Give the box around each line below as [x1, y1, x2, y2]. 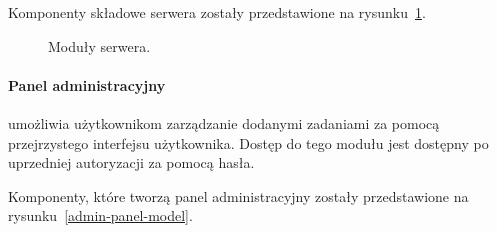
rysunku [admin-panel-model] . [8, 205, 193, 226]
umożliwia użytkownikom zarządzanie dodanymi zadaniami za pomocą [8, 112, 440, 133]
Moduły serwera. [48, 35, 151, 56]
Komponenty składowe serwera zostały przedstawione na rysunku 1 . [8, 2, 426, 22]
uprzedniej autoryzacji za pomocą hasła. [8, 152, 255, 173]
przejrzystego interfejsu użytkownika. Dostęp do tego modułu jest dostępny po [8, 132, 489, 153]
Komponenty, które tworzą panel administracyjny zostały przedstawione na [8, 185, 469, 206]
